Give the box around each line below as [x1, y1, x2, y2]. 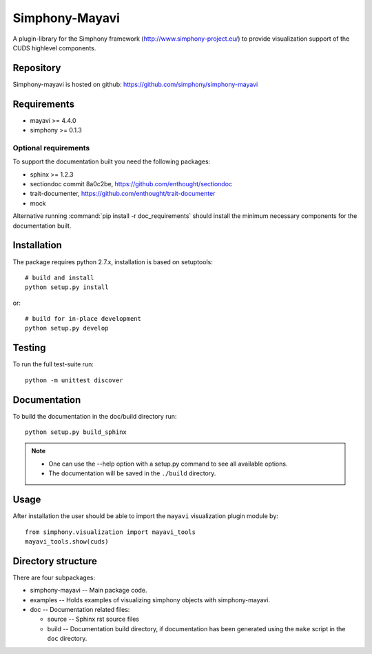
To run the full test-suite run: [12, 360, 94, 368]
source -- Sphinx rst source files [47, 615, 139, 624]
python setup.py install [25, 284, 109, 291]
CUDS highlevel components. [12, 43, 96, 52]
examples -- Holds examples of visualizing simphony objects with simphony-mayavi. [30, 595, 270, 604]
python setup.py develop [25, 324, 109, 333]
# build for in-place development [25, 315, 141, 323]
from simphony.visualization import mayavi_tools [25, 528, 196, 536]
